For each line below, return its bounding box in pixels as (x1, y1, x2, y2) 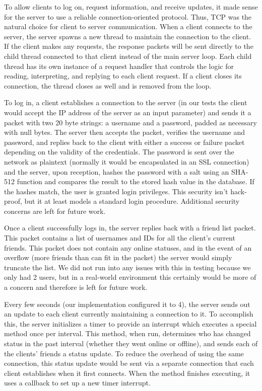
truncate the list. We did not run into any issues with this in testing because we (4, 262, 251, 272)
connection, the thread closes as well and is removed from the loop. (4, 80, 212, 91)
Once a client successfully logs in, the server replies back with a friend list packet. (4, 222, 256, 233)
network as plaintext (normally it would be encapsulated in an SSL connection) (4, 156, 249, 167)
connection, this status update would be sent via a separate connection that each (4, 358, 254, 368)
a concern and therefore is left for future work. (4, 282, 148, 292)
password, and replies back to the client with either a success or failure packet (4, 136, 245, 147)
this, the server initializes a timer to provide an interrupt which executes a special (4, 318, 257, 329)
